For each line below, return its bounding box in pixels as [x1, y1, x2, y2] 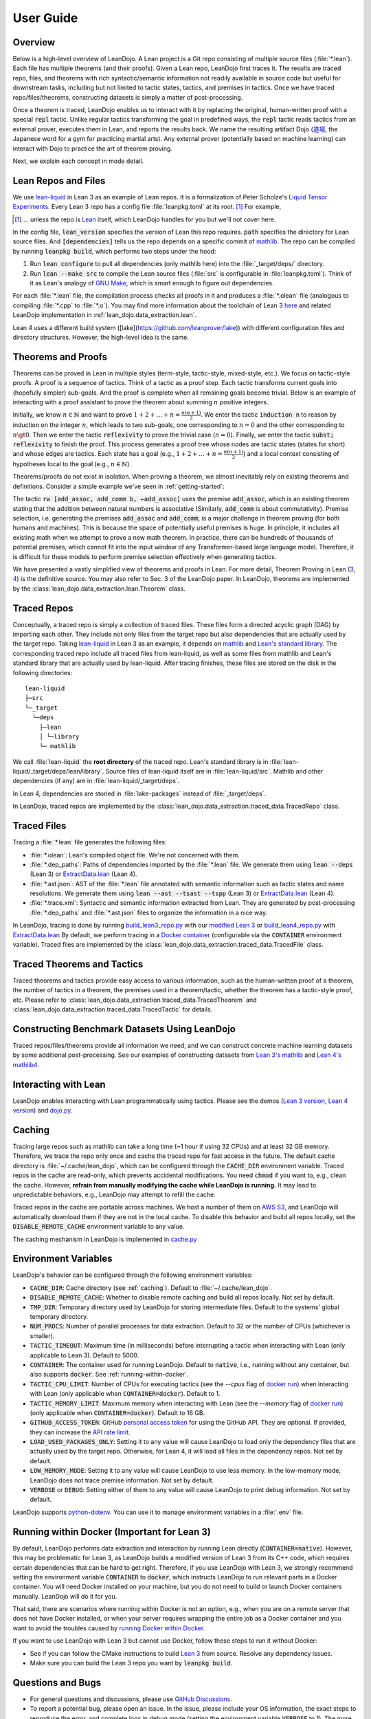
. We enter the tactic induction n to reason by [200, 410, 337, 419]
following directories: [12, 668, 73, 677]
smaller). [30, 1331, 55, 1340]
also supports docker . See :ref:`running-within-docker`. [30, 1370, 189, 1379]
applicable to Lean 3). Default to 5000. [30, 1351, 139, 1359]
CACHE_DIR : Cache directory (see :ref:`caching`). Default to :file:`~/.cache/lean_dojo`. [30, 1283, 273, 1292]
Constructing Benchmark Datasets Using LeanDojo [12, 1023, 236, 1035]
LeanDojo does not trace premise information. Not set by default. [30, 1476, 214, 1485]
